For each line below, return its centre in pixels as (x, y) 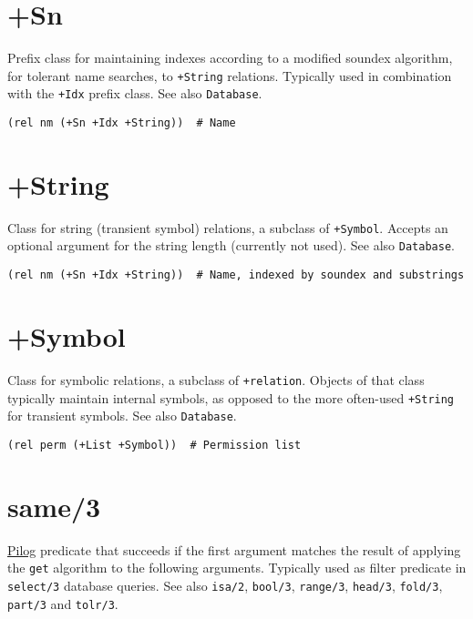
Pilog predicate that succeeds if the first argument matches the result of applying (234, 549)
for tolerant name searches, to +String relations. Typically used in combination (230, 75)
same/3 (54, 506)
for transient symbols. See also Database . (122, 416)
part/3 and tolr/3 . (63, 603)
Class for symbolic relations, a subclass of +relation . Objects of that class (216, 379)
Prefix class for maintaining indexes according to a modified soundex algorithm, (230, 58)
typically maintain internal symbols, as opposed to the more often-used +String (231, 397)
